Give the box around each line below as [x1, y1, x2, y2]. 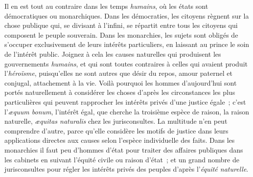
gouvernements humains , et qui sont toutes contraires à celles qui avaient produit [4, 58, 248, 68]
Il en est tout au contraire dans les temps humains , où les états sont [4, 1, 208, 11]
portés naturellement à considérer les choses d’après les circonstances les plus [4, 87, 235, 97]
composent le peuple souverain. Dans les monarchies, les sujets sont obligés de [4, 29, 238, 40]
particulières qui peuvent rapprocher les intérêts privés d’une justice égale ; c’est [4, 96, 246, 107]
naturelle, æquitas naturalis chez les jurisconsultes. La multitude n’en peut [4, 116, 228, 126]
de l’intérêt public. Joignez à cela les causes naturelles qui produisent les [4, 48, 221, 59]
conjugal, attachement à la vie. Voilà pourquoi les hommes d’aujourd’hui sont [4, 77, 237, 88]
